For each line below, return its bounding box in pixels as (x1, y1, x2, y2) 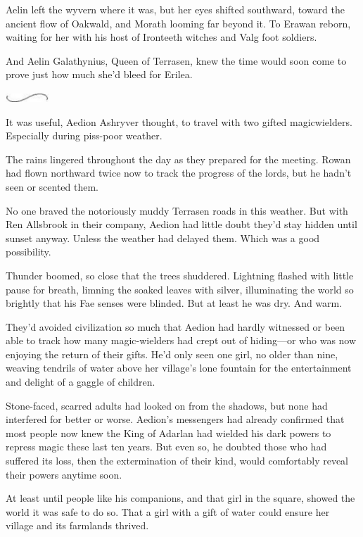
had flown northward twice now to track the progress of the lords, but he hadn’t (6, 165, 352, 180)
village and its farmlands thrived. (6, 518, 149, 533)
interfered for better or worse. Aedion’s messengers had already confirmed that (6, 412, 345, 427)
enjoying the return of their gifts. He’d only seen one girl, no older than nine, (6, 346, 338, 361)
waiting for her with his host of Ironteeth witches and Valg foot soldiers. (6, 30, 317, 44)
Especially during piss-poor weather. (6, 128, 163, 143)
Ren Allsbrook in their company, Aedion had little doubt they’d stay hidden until (6, 217, 357, 232)
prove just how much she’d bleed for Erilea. (6, 67, 193, 82)
